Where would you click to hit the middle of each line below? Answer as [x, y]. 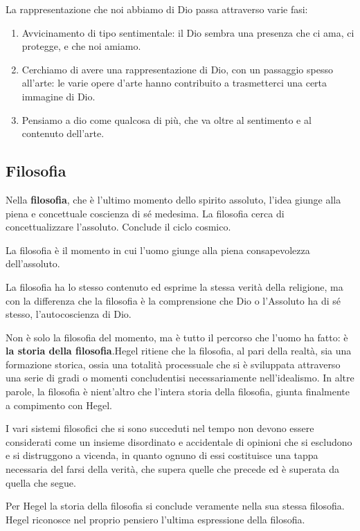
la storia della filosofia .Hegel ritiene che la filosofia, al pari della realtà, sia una [179, 351]
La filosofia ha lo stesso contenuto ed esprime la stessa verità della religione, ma [174, 286]
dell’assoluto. [33, 263]
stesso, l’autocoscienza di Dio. [69, 314]
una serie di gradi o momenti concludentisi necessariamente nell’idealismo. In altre [180, 378]
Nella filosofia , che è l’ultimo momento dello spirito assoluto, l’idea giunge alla [173, 199]
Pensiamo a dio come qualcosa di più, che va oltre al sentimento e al [166, 119]
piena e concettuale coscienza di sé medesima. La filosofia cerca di [145, 213]
